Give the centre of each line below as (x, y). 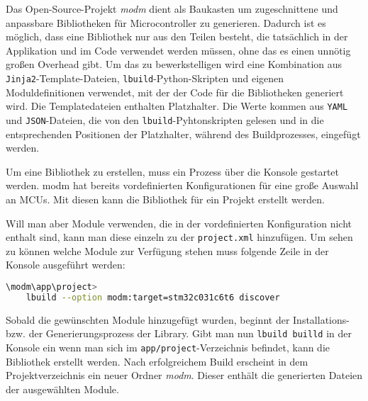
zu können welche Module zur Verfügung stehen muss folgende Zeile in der (167, 250)
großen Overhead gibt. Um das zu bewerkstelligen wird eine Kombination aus (174, 64)
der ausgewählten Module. (62, 389)
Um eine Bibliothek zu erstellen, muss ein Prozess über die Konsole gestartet (173, 171)
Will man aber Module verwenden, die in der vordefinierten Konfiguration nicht (179, 223)
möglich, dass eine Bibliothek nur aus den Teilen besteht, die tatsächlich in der (177, 36)
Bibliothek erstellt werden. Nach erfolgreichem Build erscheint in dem (157, 361)
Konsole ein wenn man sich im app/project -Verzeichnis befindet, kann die (168, 347)
